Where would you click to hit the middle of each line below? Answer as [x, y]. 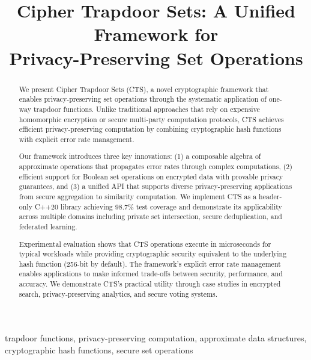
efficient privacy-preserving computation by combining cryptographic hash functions [150, 129]
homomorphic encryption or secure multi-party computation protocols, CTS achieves [151, 119]
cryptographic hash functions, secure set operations [99, 350]
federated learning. [48, 226]
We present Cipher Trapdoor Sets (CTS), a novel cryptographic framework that [144, 89]
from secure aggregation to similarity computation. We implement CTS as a [138, 196]
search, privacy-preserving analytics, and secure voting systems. [118, 293]
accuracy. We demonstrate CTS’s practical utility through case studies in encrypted [150, 284]
